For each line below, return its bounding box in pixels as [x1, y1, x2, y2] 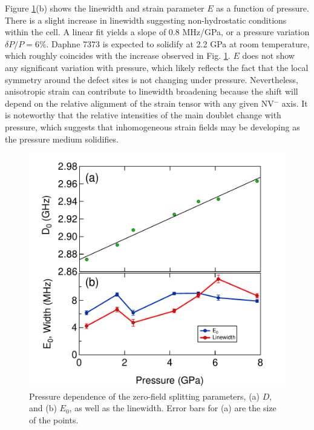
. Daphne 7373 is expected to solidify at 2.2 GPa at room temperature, [46, 37, 310, 50]
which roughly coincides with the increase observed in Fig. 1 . [5, 49, 231, 62]
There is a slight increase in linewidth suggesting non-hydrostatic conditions [5, 13, 287, 26]
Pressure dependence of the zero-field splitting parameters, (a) [29, 389, 260, 402]
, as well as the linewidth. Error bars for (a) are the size [69, 401, 276, 414]
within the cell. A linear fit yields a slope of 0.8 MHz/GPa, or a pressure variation [5, 25, 310, 38]
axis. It [281, 96, 308, 109]
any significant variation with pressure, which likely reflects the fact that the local [5, 61, 309, 73]
